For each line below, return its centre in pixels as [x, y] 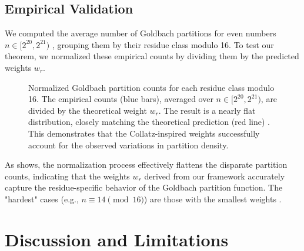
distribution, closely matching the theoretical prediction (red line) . [149, 122]
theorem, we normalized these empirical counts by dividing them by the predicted [152, 56]
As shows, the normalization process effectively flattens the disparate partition [146, 164]
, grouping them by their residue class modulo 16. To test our [163, 44]
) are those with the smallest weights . [213, 199]
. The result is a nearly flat [207, 110]
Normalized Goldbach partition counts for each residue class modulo [151, 87]
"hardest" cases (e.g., [42, 199]
